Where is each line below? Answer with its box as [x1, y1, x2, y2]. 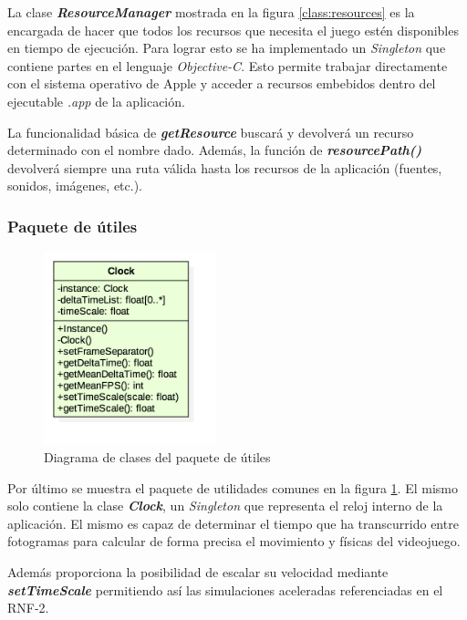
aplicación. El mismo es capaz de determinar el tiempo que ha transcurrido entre [7, 513, 459, 532]
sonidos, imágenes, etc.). [7, 176, 142, 195]
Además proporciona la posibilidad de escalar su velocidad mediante [7, 563, 389, 582]
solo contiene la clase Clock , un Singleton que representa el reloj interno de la [7, 496, 443, 515]
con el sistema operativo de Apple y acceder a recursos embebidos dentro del [7, 74, 436, 93]
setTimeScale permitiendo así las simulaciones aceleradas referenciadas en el [7, 580, 443, 599]
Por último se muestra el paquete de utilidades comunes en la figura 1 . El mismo [7, 478, 458, 497]
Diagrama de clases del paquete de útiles [44, 448, 271, 467]
